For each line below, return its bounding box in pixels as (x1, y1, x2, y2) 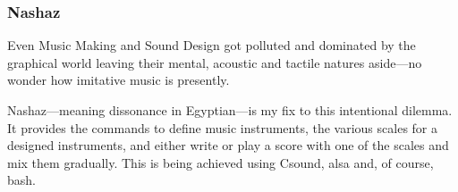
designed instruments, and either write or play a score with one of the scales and (7, 136, 449, 154)
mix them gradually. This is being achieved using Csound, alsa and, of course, (7, 153, 434, 171)
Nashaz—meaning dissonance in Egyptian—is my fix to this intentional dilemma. (7, 101, 453, 119)
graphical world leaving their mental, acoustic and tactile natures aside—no (7, 53, 422, 71)
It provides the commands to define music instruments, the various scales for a (7, 118, 437, 137)
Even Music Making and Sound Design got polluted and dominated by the (7, 36, 416, 54)
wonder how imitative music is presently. (7, 71, 230, 89)
